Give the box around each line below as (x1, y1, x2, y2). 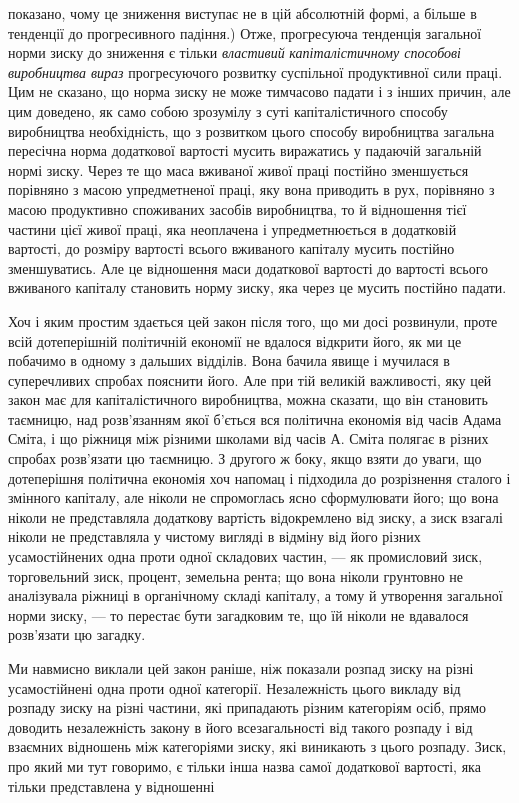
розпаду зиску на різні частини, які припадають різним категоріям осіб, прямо (8, 697, 487, 718)
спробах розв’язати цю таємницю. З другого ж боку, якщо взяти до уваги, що (8, 448, 482, 469)
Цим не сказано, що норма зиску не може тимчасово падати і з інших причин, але (8, 81, 511, 102)
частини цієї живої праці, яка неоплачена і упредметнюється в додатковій (8, 218, 457, 239)
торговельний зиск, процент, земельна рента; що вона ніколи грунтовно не (8, 565, 464, 586)
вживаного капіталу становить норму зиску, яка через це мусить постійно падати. (8, 277, 507, 298)
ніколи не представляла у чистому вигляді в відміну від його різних (8, 526, 421, 547)
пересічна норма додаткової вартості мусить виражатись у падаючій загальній (8, 140, 482, 161)
